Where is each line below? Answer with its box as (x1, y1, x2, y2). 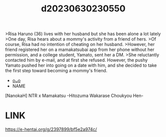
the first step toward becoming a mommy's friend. (5, 68, 108, 74)
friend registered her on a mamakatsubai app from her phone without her (5, 46, 155, 52)
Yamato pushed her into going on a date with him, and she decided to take (5, 62, 157, 68)
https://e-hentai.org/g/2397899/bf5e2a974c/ (5, 127, 98, 133)
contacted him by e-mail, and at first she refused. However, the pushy (5, 57, 148, 63)
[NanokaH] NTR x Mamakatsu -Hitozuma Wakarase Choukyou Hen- (5, 92, 144, 99)
